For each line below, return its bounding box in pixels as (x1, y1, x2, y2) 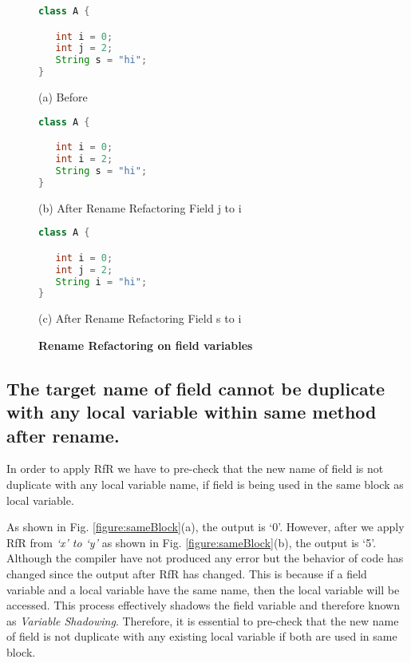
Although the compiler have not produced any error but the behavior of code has (6, 550, 404, 566)
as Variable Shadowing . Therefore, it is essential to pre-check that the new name (6, 612, 399, 629)
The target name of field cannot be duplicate (6, 375, 385, 400)
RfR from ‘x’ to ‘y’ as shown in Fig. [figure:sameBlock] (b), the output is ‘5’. (6, 534, 377, 550)
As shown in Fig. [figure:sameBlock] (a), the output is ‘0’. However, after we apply (6, 518, 405, 535)
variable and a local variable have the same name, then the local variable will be (6, 581, 400, 597)
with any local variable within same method (6, 399, 377, 424)
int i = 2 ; (55, 153, 113, 165)
